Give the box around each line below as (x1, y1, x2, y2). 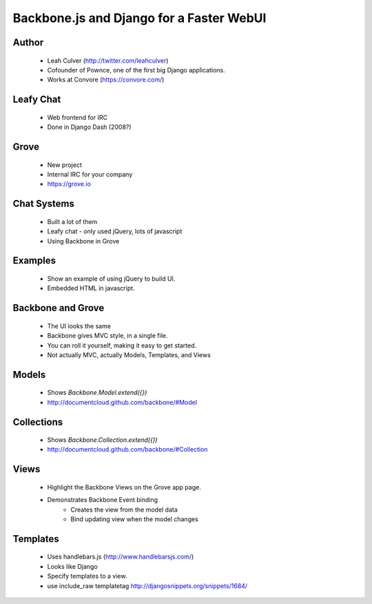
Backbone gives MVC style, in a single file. (47, 332, 168, 340)
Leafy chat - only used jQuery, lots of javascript (47, 228, 183, 236)
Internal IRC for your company (47, 170, 133, 179)
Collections (12, 416, 63, 427)
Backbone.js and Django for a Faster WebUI (12, 10, 267, 26)
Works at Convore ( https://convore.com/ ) (47, 76, 165, 84)
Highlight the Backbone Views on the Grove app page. (47, 483, 201, 491)
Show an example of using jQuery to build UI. (47, 274, 176, 283)
